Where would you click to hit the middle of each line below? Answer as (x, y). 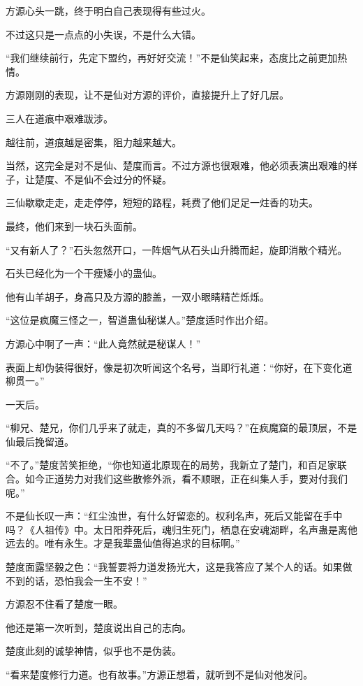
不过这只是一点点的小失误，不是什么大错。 (103, 34)
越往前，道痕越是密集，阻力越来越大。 (94, 142)
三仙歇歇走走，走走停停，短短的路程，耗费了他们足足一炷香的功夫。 (162, 202)
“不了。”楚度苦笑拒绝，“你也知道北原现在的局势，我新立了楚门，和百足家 (171, 465)
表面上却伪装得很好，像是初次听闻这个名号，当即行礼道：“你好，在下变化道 (179, 367)
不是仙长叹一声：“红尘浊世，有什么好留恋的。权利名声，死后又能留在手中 (174, 516)
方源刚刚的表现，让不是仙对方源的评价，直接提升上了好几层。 (147, 95)
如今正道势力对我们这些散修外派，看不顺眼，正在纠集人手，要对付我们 (186, 479)
